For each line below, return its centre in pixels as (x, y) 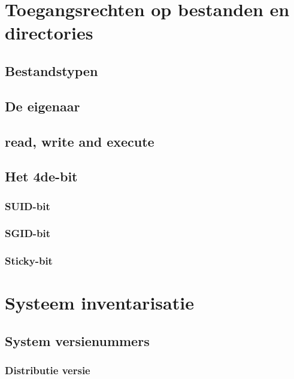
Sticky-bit (29, 261)
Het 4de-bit (41, 176)
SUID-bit (28, 206)
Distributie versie (48, 370)
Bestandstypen (51, 70)
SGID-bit (28, 233)
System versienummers (77, 340)
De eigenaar (43, 106)
